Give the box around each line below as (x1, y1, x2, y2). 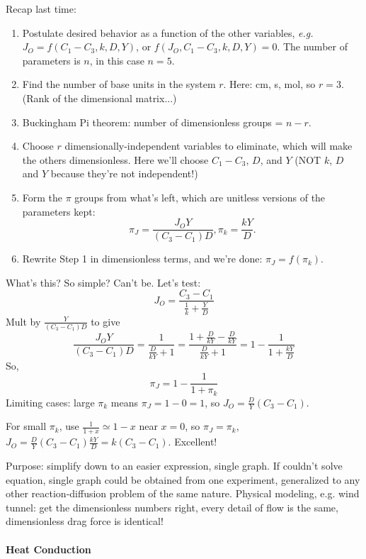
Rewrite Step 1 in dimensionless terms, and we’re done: (22, 251, 263, 266)
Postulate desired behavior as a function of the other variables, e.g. (22, 25, 314, 40)
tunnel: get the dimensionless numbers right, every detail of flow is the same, (6, 499, 338, 514)
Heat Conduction (6, 541, 91, 556)
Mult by (6, 314, 41, 328)
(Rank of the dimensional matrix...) (22, 90, 177, 105)
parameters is (22, 52, 81, 67)
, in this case (89, 52, 144, 67)
